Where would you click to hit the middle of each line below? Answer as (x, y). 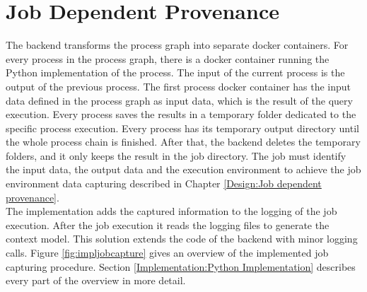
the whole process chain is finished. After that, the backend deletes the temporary (183, 142)
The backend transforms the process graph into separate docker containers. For (177, 45)
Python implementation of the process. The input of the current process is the (175, 72)
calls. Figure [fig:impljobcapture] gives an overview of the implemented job (167, 253)
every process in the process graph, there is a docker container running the (168, 58)
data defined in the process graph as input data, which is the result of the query (179, 100)
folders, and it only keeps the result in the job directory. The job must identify (176, 155)
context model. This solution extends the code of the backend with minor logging (182, 239)
